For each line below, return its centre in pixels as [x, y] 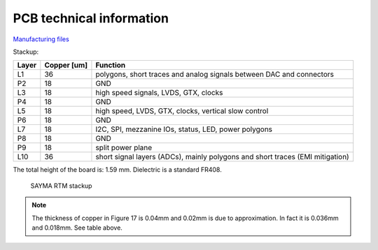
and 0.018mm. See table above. [77, 228]
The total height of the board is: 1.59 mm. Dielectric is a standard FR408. [117, 170]
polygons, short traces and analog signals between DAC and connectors [215, 75]
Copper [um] [66, 65]
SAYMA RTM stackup [61, 186]
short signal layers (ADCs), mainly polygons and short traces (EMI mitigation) [222, 157]
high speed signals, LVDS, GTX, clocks [159, 93]
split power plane [124, 148]
